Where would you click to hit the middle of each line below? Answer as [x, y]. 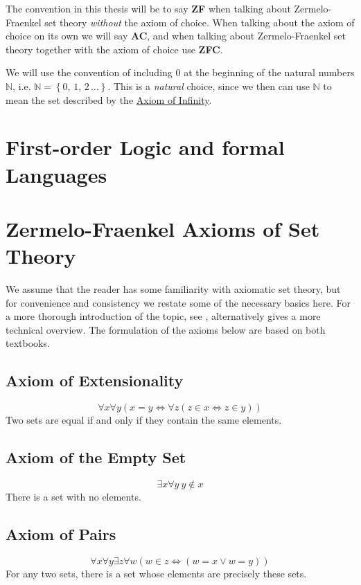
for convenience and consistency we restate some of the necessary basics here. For [178, 302]
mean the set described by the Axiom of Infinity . [109, 99]
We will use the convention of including [89, 72]
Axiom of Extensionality [95, 380]
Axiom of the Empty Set [96, 457]
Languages [56, 174]
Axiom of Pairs [61, 533]
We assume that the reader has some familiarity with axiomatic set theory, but [173, 289]
